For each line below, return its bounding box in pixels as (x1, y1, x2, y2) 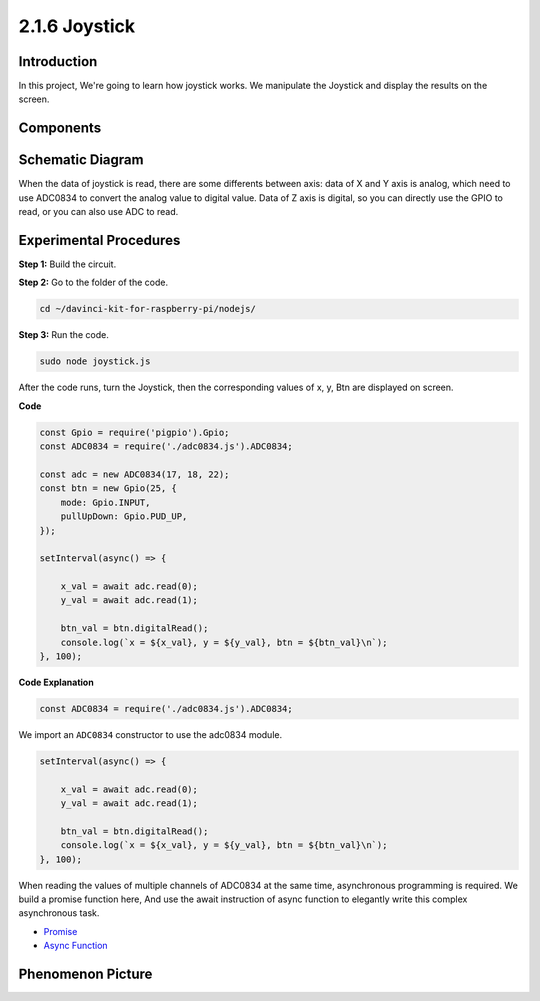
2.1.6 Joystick (18, 15, 136, 37)
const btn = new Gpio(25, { (39, 483, 177, 494)
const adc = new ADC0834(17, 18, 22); (39, 468, 230, 480)
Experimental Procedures (18, 231, 181, 249)
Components (18, 120, 102, 137)
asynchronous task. (18, 907, 100, 919)
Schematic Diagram (18, 151, 144, 169)
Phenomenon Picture (18, 966, 153, 983)
